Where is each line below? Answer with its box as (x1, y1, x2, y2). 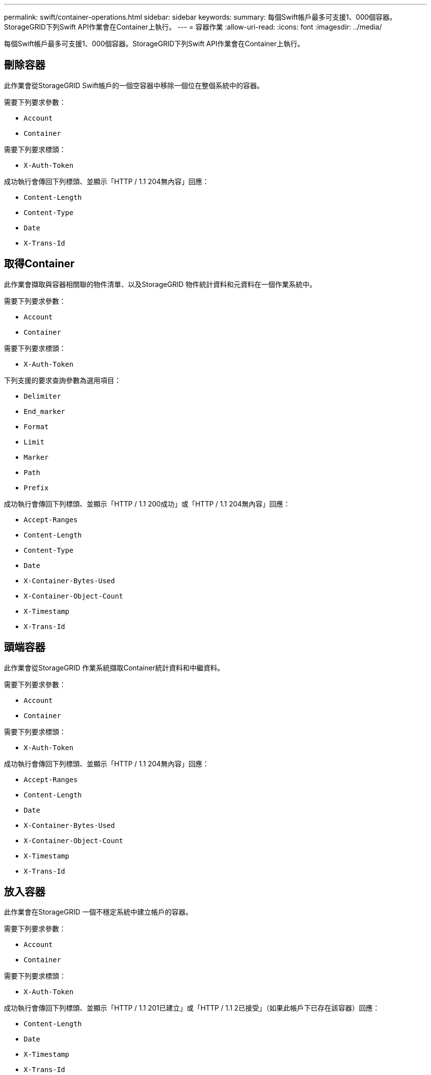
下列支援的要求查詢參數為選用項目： (4, 376, 121, 384)
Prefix (24, 483, 49, 492)
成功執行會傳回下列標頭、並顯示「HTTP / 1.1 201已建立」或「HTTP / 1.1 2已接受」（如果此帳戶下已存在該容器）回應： (4, 1004, 380, 1012)
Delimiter (24, 392, 61, 400)
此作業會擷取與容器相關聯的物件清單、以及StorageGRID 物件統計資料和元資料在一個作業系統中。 (4, 280, 316, 288)
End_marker (24, 407, 65, 415)
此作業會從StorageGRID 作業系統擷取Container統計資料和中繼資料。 (4, 663, 224, 672)
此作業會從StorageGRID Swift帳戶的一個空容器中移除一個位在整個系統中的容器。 (4, 81, 264, 90)
